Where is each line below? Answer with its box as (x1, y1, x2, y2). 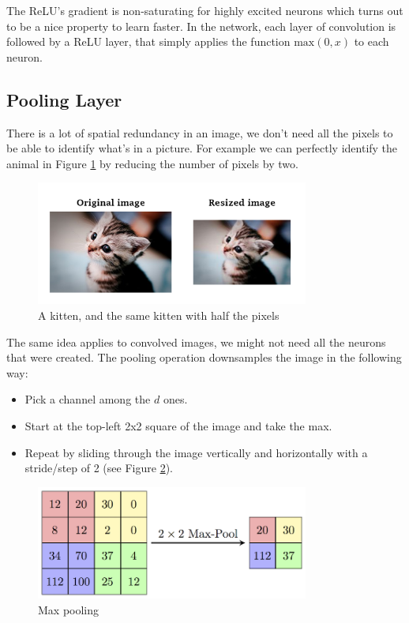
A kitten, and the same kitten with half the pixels (38, 306, 280, 323)
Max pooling (38, 601, 99, 617)
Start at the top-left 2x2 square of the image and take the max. (24, 417, 332, 433)
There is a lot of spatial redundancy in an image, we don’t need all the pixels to (6, 124, 393, 141)
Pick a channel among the (24, 391, 151, 407)
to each (354, 33, 389, 50)
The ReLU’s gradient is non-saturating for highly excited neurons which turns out (6, 2, 403, 18)
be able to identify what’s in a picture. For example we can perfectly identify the (6, 140, 398, 156)
